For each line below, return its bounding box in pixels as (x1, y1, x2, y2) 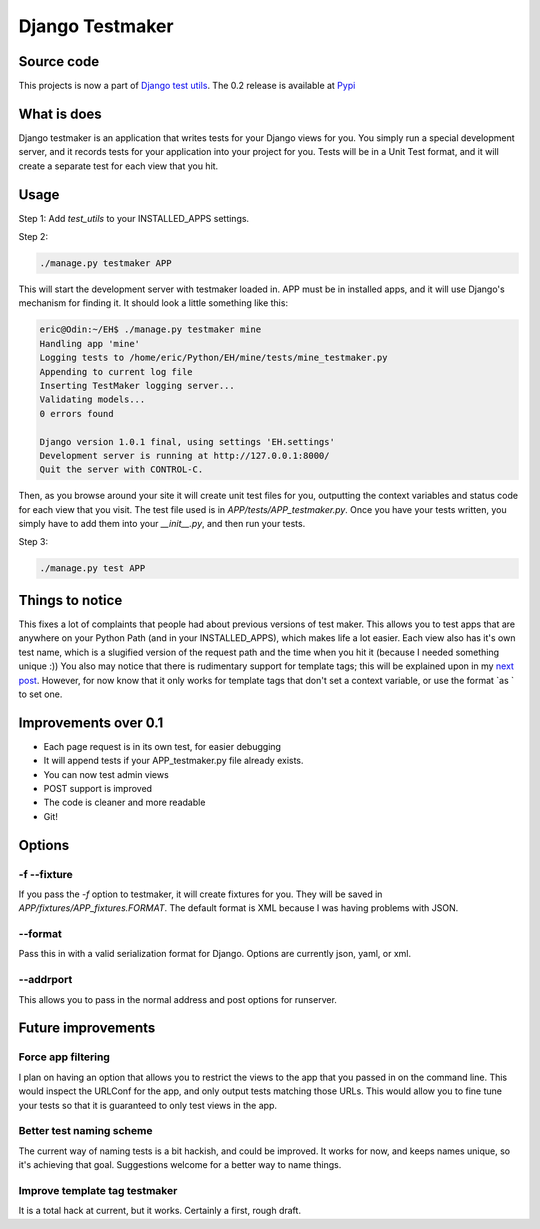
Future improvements (18, 1020, 156, 1037)
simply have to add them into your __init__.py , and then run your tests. (18, 518, 306, 530)
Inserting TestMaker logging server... (39, 380, 235, 391)
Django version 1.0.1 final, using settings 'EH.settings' (39, 436, 335, 447)
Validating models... (39, 394, 146, 405)
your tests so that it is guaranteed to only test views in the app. (18, 1099, 277, 1111)
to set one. (18, 688, 63, 700)
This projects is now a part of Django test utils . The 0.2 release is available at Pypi (18, 80, 356, 92)
